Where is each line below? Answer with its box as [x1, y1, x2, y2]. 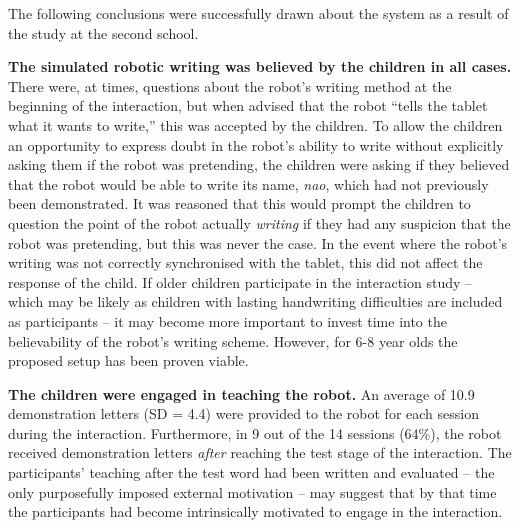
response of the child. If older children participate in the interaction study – [8, 271, 473, 292]
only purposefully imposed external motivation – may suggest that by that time [8, 481, 497, 502]
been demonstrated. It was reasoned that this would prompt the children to [8, 193, 471, 214]
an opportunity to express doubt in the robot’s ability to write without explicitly [8, 134, 504, 155]
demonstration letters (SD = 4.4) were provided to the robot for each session [8, 403, 479, 424]
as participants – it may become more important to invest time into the [8, 310, 447, 331]
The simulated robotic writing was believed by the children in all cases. [8, 56, 512, 77]
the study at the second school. [8, 22, 199, 43]
